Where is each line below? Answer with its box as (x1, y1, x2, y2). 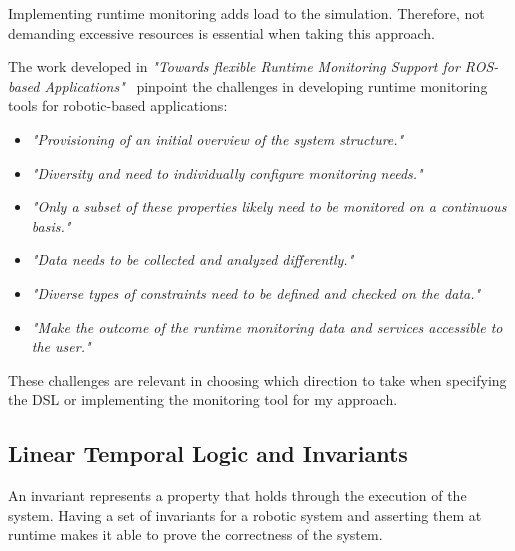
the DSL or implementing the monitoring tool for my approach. (8, 389, 398, 410)
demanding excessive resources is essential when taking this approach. (8, 22, 435, 43)
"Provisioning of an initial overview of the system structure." (31, 128, 404, 149)
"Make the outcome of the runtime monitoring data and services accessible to (31, 316, 503, 337)
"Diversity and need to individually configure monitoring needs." (31, 162, 423, 183)
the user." (31, 336, 91, 357)
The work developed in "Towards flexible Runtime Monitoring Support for (8, 56, 460, 77)
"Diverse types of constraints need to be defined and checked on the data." (31, 282, 481, 303)
